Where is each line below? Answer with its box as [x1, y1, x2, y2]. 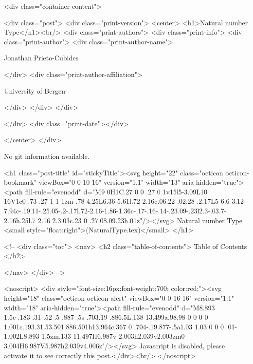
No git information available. [4, 151, 90, 161]
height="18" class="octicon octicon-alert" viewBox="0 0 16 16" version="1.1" [4, 293, 234, 303]
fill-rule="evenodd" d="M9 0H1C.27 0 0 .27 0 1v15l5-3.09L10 [25, 186, 208, 196]
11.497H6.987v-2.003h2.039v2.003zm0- [73, 331, 187, 341]
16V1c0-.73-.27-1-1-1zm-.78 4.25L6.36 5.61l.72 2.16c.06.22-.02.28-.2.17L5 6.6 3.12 [4, 196, 244, 206]
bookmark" [4, 177, 36, 187]
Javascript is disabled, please [139, 341, 225, 351]
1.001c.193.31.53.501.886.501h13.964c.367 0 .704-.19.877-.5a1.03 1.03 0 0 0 [4, 321, 224, 331]
